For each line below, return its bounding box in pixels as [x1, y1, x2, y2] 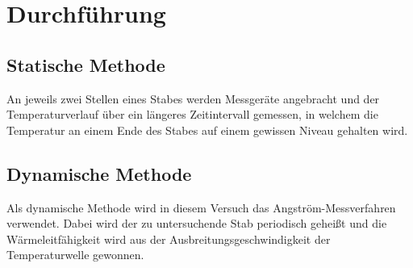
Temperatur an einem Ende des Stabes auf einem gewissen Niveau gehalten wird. [6, 121, 408, 138]
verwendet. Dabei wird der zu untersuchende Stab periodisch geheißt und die [6, 215, 387, 232]
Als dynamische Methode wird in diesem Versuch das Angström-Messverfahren [6, 199, 396, 216]
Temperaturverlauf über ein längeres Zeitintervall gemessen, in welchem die [6, 106, 378, 123]
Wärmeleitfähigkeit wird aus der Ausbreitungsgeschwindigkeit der [6, 230, 331, 247]
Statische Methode [6, 52, 165, 77]
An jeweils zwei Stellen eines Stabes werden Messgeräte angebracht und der [6, 90, 380, 107]
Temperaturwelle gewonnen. [6, 246, 144, 263]
